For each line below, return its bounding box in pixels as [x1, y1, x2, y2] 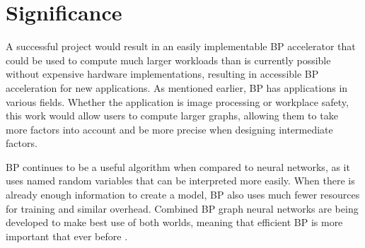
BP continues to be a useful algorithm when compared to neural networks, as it [6, 159, 350, 174]
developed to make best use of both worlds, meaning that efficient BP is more [6, 215, 343, 230]
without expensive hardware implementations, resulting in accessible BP [6, 66, 319, 81]
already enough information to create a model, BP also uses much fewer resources [6, 187, 360, 202]
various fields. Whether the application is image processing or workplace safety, [6, 94, 349, 109]
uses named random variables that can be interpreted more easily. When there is [6, 173, 355, 188]
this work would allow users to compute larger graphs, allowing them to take [6, 108, 338, 123]
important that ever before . [6, 228, 128, 243]
